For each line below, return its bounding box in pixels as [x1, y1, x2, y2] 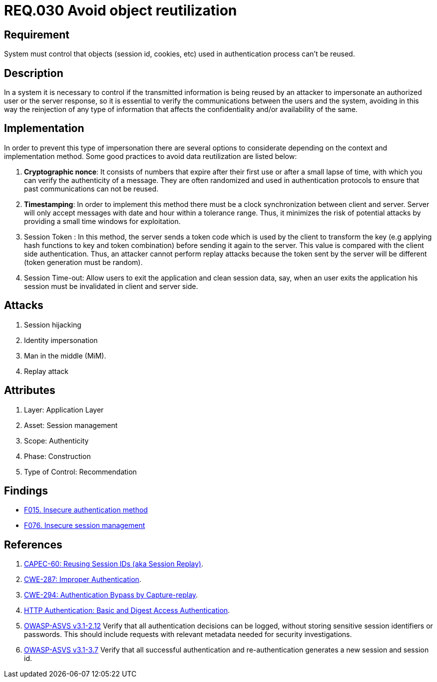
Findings [4, 484, 48, 497]
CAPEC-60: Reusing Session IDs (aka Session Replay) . [24, 559, 204, 568]
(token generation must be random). [24, 257, 143, 266]
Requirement [4, 28, 70, 41]
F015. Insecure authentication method [24, 505, 148, 514]
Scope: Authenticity [24, 436, 89, 445]
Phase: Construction [24, 451, 91, 460]
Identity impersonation [24, 335, 98, 344]
